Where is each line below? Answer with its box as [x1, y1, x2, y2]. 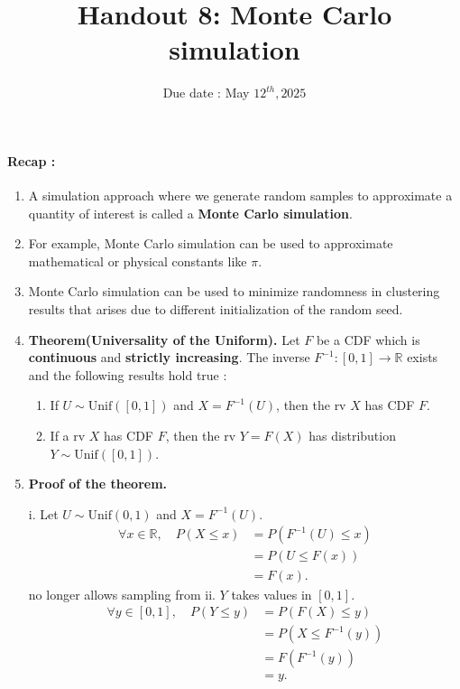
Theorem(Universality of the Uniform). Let [28, 330, 300, 349]
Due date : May [162, 83, 250, 102]
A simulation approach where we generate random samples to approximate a [28, 186, 453, 205]
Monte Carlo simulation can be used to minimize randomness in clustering [28, 282, 440, 301]
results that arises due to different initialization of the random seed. [28, 300, 403, 319]
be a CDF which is [316, 330, 420, 349]
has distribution [308, 426, 396, 445]
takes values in [231, 584, 312, 603]
